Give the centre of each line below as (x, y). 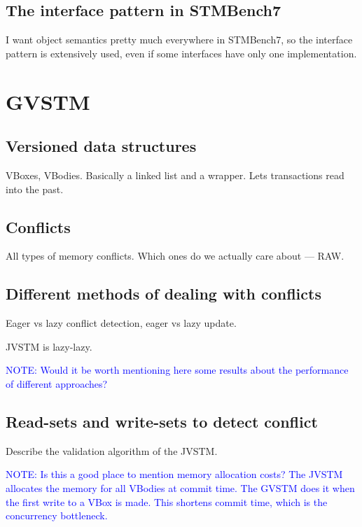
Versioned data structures (101, 146)
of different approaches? (57, 383)
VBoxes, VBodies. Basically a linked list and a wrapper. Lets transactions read (175, 175)
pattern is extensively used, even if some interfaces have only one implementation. (181, 53)
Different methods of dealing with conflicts (163, 294)
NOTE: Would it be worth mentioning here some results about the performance (177, 370)
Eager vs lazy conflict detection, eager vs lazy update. (121, 323)
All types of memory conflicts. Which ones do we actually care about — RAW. (175, 256)
